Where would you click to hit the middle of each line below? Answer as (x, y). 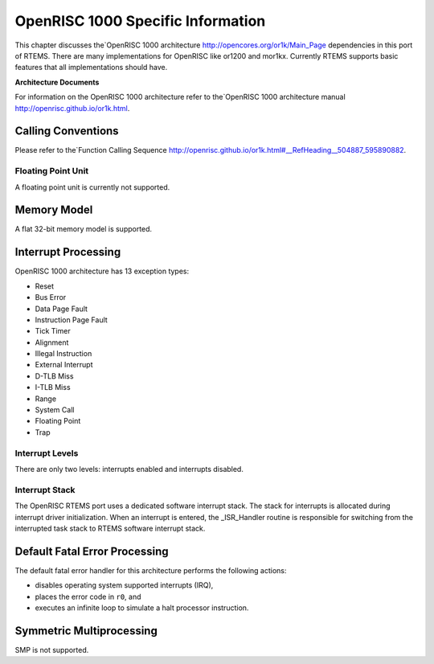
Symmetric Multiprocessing (86, 631)
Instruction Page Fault (71, 320)
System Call (55, 410)
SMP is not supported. (52, 650)
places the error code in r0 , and (88, 596)
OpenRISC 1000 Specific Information (140, 21)
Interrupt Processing (68, 252)
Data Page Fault (61, 309)
